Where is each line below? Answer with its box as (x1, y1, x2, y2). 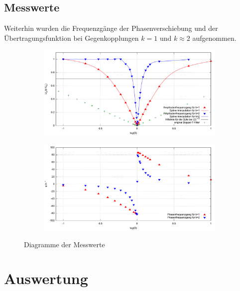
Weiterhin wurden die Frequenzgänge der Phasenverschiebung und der (4, 23, 218, 33)
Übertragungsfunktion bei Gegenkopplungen (4, 32, 139, 43)
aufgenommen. (192, 32, 237, 43)
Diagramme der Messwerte (24, 239, 105, 249)
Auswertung (4, 268, 88, 289)
